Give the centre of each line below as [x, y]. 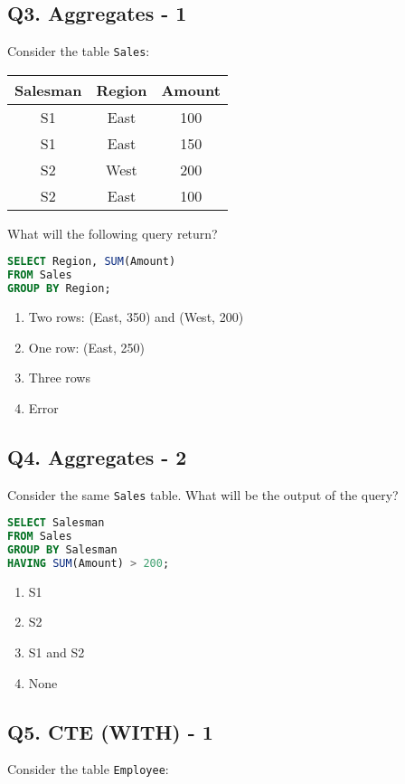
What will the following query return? [113, 233]
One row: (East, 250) [87, 347]
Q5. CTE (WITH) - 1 [110, 731]
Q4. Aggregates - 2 [97, 456]
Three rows [59, 378]
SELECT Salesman [56, 523]
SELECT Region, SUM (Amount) [92, 262]
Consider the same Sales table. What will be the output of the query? [203, 494]
